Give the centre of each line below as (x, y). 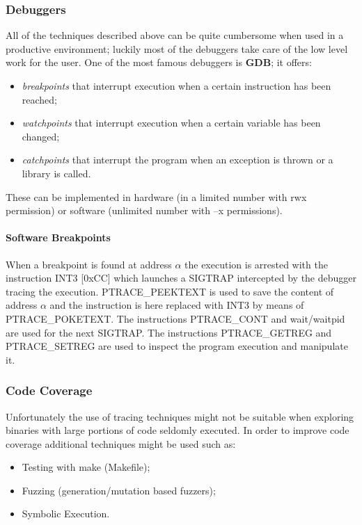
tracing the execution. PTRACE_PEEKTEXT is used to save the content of (170, 291)
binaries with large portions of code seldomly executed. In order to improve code (178, 430)
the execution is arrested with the (256, 264)
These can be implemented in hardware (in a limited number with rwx (156, 196)
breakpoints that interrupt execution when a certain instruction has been (176, 86)
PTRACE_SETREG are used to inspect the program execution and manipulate (177, 346)
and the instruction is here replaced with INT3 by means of (177, 305)
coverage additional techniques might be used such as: (121, 443)
